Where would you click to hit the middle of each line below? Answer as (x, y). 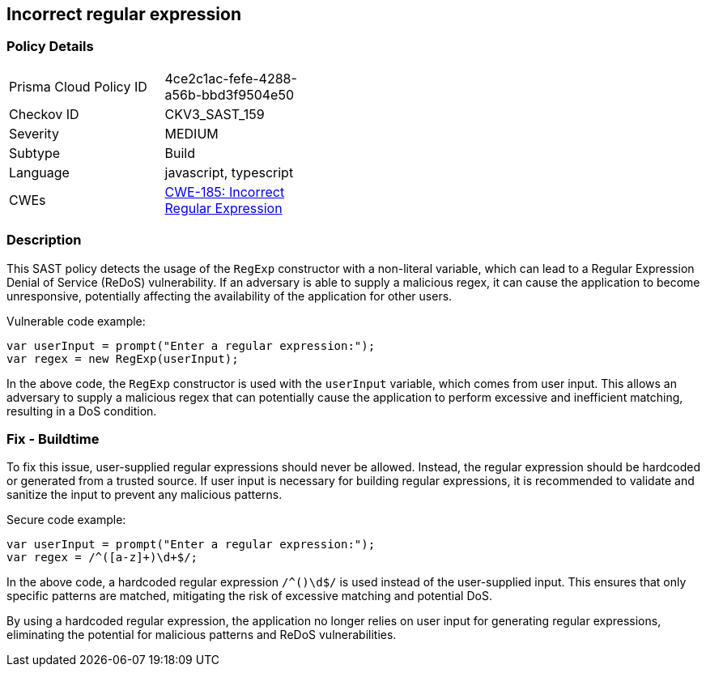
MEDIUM (191, 133)
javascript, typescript (229, 172)
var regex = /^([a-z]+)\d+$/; (102, 558)
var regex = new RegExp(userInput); (123, 358)
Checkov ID (44, 114)
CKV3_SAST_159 (215, 114)
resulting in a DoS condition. (82, 411)
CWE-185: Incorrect (225, 192)
